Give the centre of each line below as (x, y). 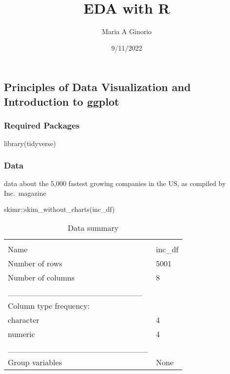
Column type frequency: (49, 305)
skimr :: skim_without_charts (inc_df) (59, 209)
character (24, 319)
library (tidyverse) (30, 143)
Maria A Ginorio (127, 31)
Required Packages (42, 125)
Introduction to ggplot (62, 101)
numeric (21, 334)
